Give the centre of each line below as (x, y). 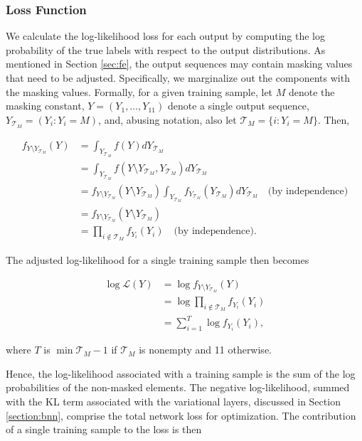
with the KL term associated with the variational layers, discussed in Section (173, 402)
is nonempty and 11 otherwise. (205, 350)
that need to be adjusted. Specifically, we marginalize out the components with (178, 78)
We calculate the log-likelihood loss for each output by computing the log (165, 36)
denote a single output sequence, (238, 106)
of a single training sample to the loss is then (104, 429)
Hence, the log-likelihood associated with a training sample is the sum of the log (181, 373)
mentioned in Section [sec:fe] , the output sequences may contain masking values (179, 64)
